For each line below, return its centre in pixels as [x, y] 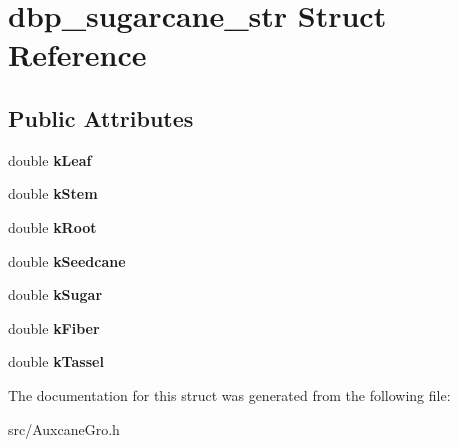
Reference [77, 54]
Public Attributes [101, 117]
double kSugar [55, 294]
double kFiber [54, 327]
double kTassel [56, 361]
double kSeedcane [67, 260]
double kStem [53, 193]
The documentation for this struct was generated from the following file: [229, 394]
